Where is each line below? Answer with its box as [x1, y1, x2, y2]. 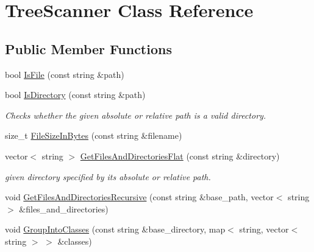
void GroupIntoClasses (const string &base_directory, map [5, 223, 226, 236]
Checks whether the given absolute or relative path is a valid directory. [5, 108, 266, 121]
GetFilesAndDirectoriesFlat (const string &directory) [80, 149, 280, 162]
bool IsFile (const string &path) [5, 68, 124, 80]
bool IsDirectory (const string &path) [5, 88, 146, 101]
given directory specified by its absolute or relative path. [5, 170, 211, 183]
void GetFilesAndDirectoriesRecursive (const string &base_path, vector [5, 191, 274, 203]
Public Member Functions [5, 39, 172, 58]
